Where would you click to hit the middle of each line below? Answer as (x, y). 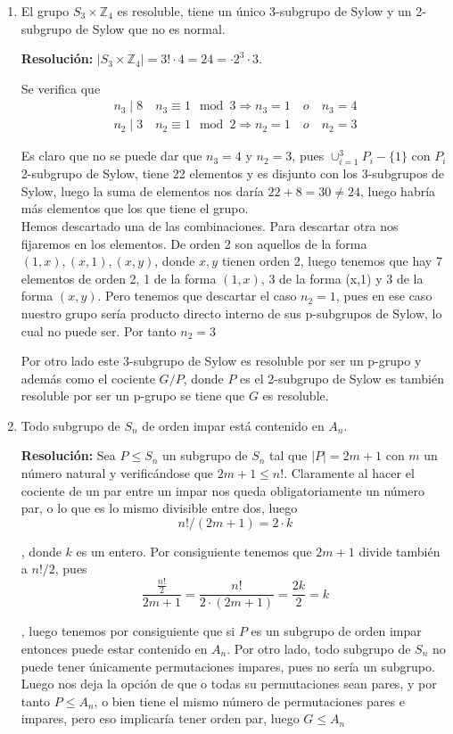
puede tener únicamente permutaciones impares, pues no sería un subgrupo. (228, 666)
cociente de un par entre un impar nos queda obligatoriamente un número (222, 490)
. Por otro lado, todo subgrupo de (319, 649)
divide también (399, 551)
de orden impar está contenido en (233, 425)
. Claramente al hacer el (349, 473)
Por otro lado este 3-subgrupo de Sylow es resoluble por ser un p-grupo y (221, 361)
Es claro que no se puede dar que (111, 156)
